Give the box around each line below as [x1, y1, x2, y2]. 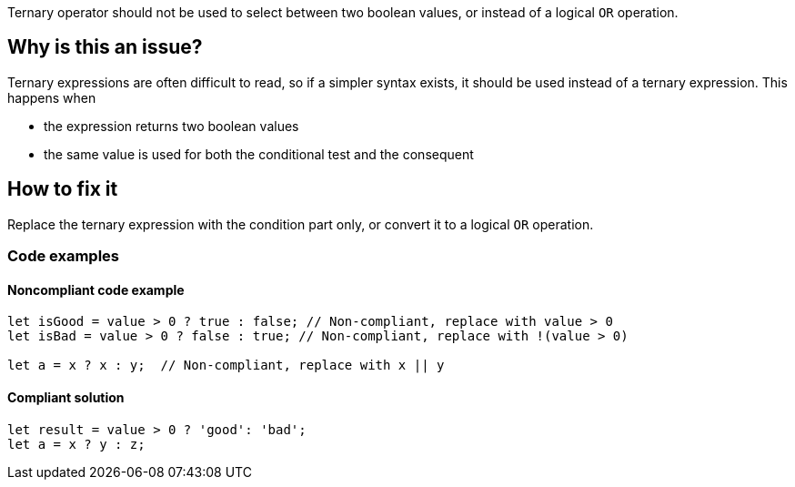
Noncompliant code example [7, 281, 185, 298]
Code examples [7, 247, 120, 266]
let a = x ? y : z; [7, 436, 146, 451]
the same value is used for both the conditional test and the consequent [44, 146, 474, 162]
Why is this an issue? [7, 36, 203, 59]
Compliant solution [7, 389, 125, 405]
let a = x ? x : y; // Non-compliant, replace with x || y [7, 358, 445, 373]
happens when [7, 89, 96, 106]
